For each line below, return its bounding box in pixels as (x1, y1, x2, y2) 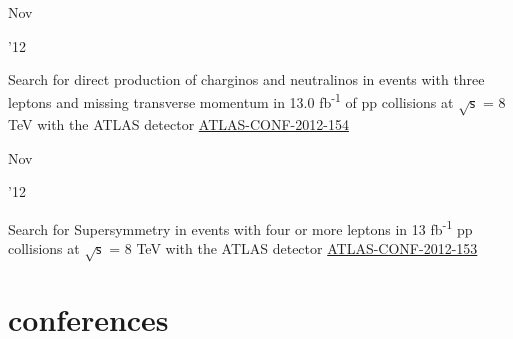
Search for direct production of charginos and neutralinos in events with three (8, 69, 485, 90)
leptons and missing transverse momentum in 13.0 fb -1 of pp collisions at (8, 89, 454, 113)
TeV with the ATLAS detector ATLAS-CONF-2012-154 (8, 114, 349, 135)
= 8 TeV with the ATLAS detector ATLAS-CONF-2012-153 (109, 238, 478, 259)
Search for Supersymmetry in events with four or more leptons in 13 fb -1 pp (8, 215, 473, 239)
